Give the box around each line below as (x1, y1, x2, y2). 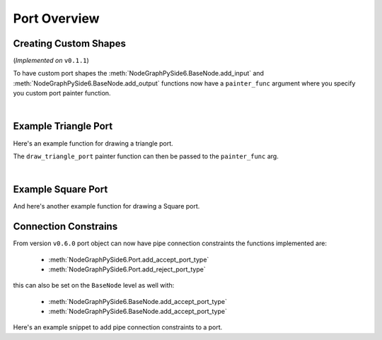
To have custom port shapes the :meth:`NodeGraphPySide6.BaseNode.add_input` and (13, 69, 265, 78)
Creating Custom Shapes (13, 37, 127, 49)
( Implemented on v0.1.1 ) (13, 57, 90, 65)
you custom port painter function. (13, 89, 111, 98)
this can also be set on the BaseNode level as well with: (13, 281, 175, 290)
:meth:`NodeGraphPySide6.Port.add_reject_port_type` (48, 265, 206, 274)
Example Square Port (13, 184, 108, 196)
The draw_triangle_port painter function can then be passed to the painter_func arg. (13, 152, 279, 160)
